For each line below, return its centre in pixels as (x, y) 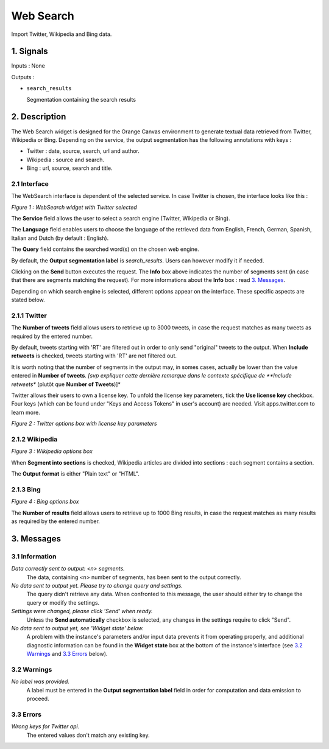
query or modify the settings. (63, 602)
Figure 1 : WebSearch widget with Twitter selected (74, 207)
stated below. (28, 300)
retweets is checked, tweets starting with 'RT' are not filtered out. (94, 356)
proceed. (38, 699)
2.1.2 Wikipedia (34, 439)
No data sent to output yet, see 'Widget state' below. (78, 628)
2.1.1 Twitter (29, 315)
